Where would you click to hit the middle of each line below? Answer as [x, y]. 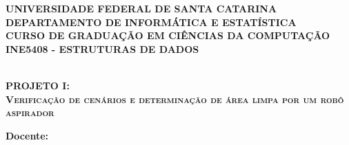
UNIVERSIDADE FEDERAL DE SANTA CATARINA [141, 8]
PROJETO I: [38, 85]
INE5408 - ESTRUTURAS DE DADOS [102, 48]
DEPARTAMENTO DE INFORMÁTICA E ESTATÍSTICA [151, 22]
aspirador [30, 112]
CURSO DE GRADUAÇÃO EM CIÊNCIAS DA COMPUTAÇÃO [168, 35]
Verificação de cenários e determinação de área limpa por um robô [175, 99]
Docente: [27, 135]
